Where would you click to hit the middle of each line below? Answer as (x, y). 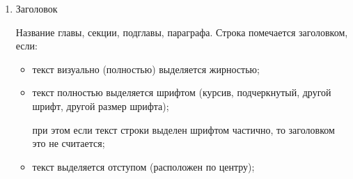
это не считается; (69, 143)
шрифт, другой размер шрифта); (101, 106)
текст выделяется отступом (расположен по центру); (143, 166)
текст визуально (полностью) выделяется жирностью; (146, 69)
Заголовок (37, 8)
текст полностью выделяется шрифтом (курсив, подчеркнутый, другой (182, 92)
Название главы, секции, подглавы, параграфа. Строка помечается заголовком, (182, 32)
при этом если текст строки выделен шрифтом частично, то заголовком (183, 129)
